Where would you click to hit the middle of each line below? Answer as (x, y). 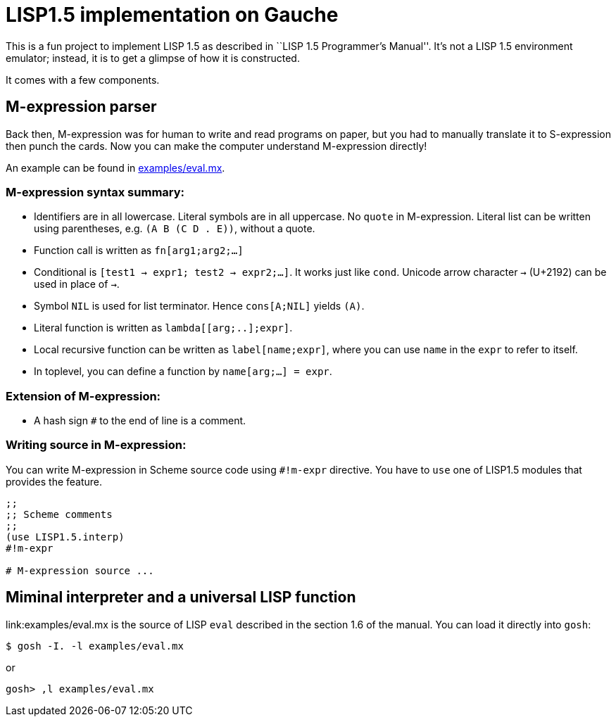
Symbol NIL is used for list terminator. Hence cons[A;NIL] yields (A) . (199, 306)
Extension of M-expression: (83, 396)
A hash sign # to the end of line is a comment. (140, 421)
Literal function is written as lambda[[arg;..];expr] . (163, 328)
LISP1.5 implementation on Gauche (172, 15)
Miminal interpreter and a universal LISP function (181, 597)
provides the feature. (54, 481)
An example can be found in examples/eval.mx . (115, 167)
